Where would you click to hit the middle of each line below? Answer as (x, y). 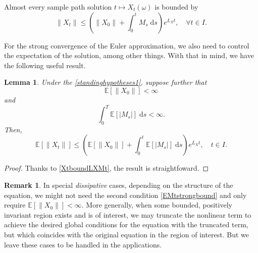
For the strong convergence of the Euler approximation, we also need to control (127, 45)
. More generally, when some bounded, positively (157, 205)
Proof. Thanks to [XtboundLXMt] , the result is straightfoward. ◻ (107, 168)
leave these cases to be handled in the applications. (83, 244)
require (15, 205)
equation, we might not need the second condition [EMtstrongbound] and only (125, 195)
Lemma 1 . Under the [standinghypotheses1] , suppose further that (106, 82)
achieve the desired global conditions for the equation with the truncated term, (126, 224)
